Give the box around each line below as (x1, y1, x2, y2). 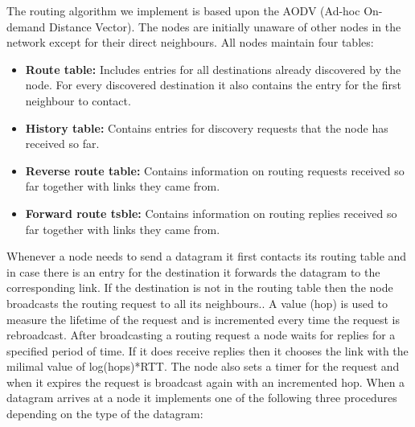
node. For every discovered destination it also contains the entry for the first (25, 76, 401, 93)
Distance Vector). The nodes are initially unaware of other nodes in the (48, 18, 401, 35)
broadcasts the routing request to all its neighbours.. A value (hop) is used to (6, 294, 388, 311)
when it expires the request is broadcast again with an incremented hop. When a (6, 373, 405, 390)
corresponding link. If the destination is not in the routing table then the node (6, 279, 393, 296)
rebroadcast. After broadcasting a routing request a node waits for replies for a (6, 326, 396, 343)
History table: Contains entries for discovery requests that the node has (25, 119, 388, 136)
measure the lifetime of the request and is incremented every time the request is (6, 310, 400, 327)
